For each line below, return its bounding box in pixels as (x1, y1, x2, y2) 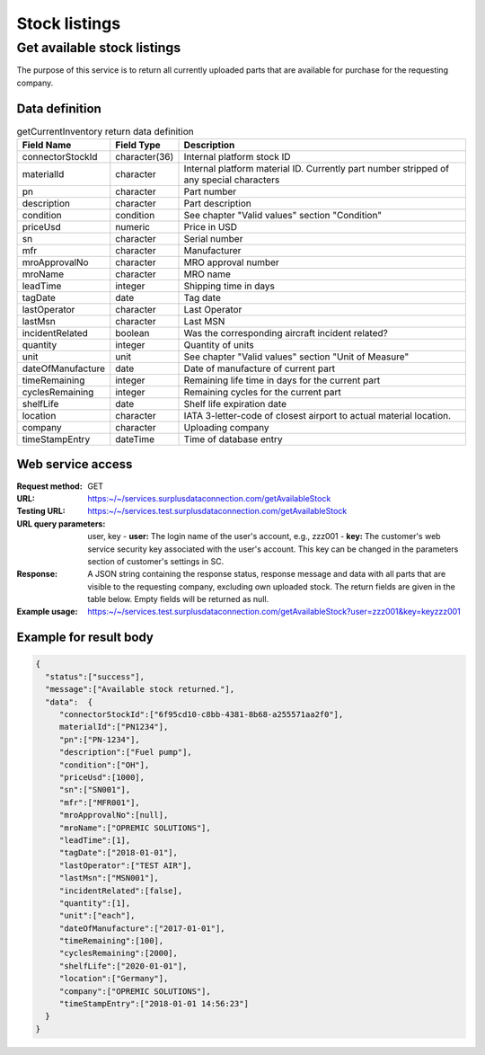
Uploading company (183, 421, 269, 434)
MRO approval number (183, 256, 280, 269)
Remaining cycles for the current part (183, 386, 341, 399)
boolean (115, 327, 150, 340)
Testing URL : (16, 506, 66, 517)
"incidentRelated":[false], (58, 885, 183, 896)
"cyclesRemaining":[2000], (58, 948, 179, 959)
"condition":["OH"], (58, 759, 150, 770)
